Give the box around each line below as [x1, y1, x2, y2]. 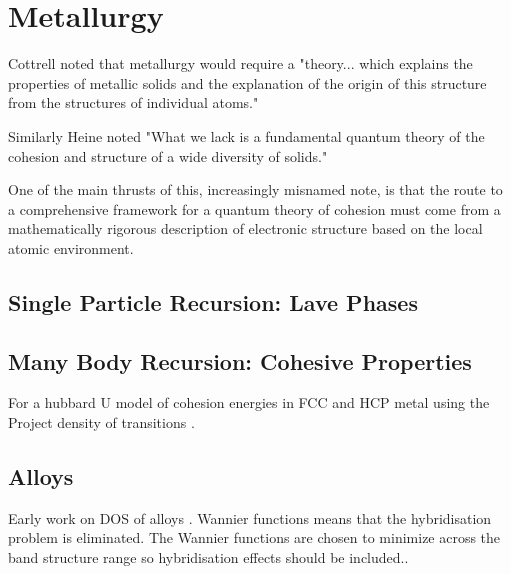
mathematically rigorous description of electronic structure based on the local [8, 218, 483, 239]
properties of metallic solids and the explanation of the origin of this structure [8, 72, 487, 93]
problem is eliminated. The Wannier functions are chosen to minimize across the [8, 527, 501, 548]
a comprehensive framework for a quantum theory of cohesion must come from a [8, 198, 501, 219]
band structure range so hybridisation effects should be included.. [8, 547, 409, 568]
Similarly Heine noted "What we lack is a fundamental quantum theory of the [8, 125, 485, 146]
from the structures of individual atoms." [8, 92, 259, 113]
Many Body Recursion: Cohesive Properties [8, 345, 472, 376]
